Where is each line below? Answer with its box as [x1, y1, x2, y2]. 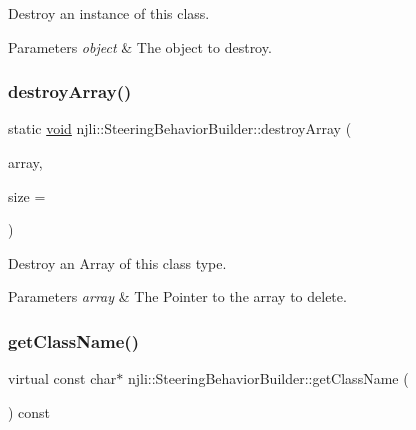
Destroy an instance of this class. [8, 3, 210, 23]
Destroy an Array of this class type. [8, 252, 227, 273]
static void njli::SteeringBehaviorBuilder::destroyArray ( [8, 118, 352, 139]
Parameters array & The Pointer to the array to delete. [8, 286, 347, 307]
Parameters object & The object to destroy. [8, 36, 272, 57]
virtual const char [8, 368, 117, 389]
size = [8, 185, 46, 206]
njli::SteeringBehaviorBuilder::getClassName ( [127, 368, 409, 389]
